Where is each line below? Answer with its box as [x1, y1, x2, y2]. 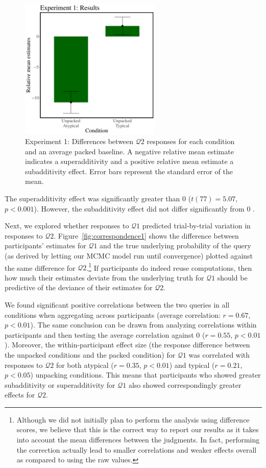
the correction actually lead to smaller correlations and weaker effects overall [16, 444, 257, 455]
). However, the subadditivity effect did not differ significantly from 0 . [34, 203, 255, 214]
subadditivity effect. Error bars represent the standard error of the [25, 166, 233, 176]
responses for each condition [147, 135, 235, 146]
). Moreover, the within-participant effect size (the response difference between [5, 339, 250, 350]
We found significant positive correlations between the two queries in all [5, 299, 230, 310]
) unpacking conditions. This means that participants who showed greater [30, 369, 261, 380]
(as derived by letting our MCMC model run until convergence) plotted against [5, 250, 253, 261]
